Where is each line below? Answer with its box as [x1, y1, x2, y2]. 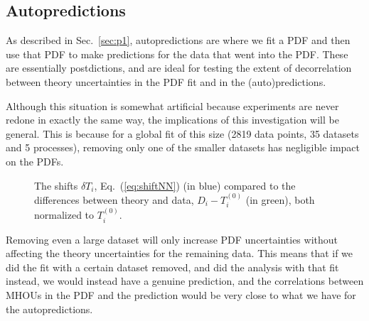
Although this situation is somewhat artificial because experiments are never [6, 98, 339, 113]
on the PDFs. [6, 153, 64, 168]
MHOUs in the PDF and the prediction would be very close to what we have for [6, 287, 356, 302]
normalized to [34, 207, 95, 222]
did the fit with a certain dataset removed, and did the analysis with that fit [6, 259, 339, 274]
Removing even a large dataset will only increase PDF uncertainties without [6, 232, 338, 246]
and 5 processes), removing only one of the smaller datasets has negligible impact [6, 140, 360, 155]
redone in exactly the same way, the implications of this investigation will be [6, 112, 339, 127]
